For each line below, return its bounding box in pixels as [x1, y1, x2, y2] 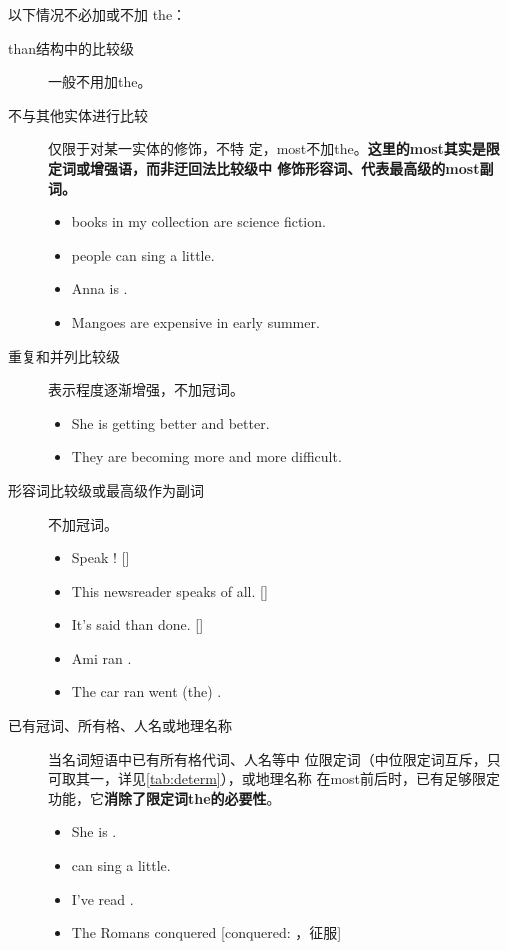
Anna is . [71, 278, 128, 299]
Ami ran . [71, 647, 132, 668]
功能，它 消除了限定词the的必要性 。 [48, 787, 281, 808]
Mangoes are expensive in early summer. [71, 311, 320, 332]
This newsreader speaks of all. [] [71, 580, 268, 601]
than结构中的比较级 [8, 37, 135, 58]
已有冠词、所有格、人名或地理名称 [8, 715, 232, 736]
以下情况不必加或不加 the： [8, 4, 187, 24]
